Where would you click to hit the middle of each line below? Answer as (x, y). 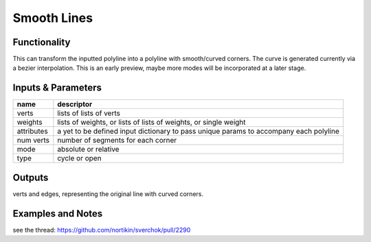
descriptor (75, 104)
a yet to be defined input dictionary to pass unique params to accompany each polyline (198, 132)
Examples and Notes (58, 214)
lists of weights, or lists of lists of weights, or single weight (152, 122)
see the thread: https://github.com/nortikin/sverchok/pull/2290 (102, 230)
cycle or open (80, 158)
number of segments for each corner (117, 141)
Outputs (31, 177)
